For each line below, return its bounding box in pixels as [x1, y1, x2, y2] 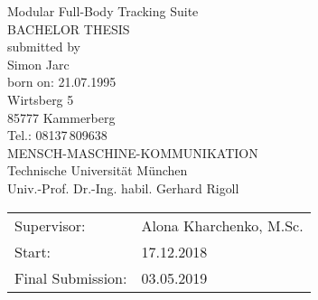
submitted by [7, 37, 80, 56]
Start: [14, 240, 51, 262]
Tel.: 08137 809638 [7, 126, 108, 145]
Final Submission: [14, 267, 127, 288]
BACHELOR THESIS [7, 19, 130, 38]
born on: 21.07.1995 [7, 72, 117, 91]
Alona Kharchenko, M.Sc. [141, 214, 304, 236]
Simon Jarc [7, 54, 70, 73]
